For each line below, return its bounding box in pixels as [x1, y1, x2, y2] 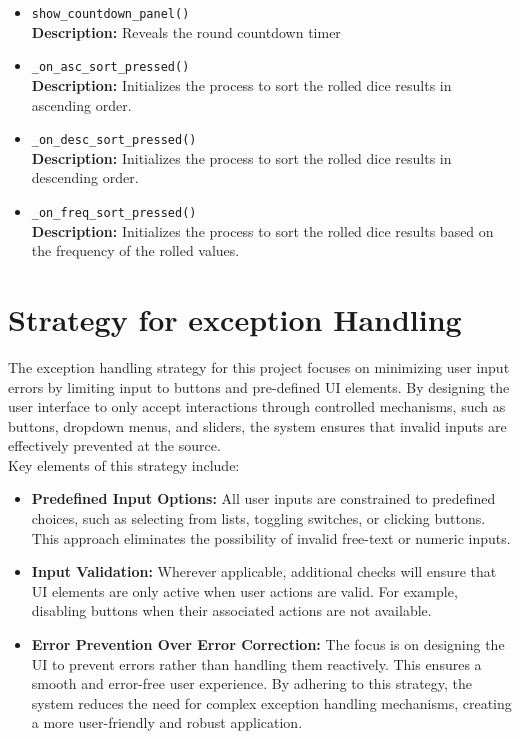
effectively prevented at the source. [8, 435, 221, 456]
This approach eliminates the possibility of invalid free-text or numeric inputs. [31, 527, 511, 548]
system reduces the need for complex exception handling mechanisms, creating [31, 692, 512, 713]
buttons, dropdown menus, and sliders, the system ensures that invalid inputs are [8, 415, 507, 436]
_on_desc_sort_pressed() [31, 133, 197, 148]
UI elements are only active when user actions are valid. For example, [31, 580, 458, 601]
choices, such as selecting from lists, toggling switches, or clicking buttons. [31, 508, 486, 529]
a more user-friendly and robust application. [31, 712, 303, 733]
